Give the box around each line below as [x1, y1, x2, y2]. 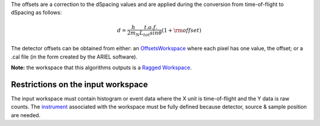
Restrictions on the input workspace [11, 79, 148, 89]
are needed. [11, 111, 41, 118]
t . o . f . [144, 24, 158, 31]
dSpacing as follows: [11, 9, 62, 16]
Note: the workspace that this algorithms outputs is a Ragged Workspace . [11, 64, 192, 71]
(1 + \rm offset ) [161, 27, 201, 34]
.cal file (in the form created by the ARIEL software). [11, 53, 137, 60]
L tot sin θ [139, 30, 162, 38]
